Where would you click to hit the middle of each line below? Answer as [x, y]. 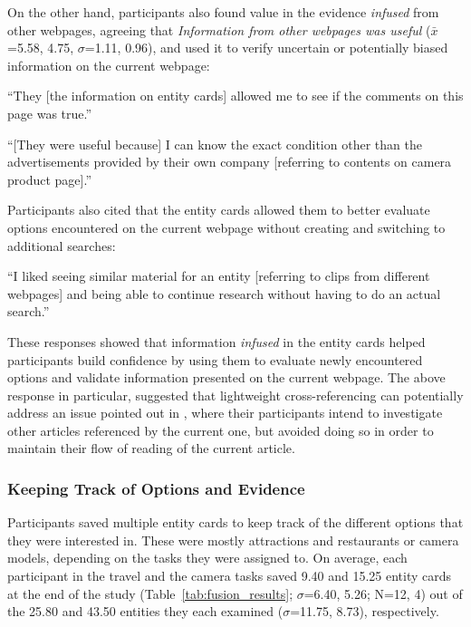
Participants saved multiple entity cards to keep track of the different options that [235, 522]
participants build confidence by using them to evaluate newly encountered [215, 359]
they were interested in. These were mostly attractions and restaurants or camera [233, 540]
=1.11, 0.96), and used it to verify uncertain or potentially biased [266, 48]
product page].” [50, 179]
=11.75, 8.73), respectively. [365, 611]
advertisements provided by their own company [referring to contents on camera [230, 162]
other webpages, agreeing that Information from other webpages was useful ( [219, 29]
